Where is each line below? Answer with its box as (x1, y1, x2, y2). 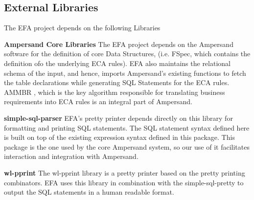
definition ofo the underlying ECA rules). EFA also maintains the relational (4, 58, 231, 68)
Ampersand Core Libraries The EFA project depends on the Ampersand (4, 39, 233, 49)
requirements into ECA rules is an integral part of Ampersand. (4, 96, 192, 107)
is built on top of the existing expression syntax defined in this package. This (4, 132, 235, 142)
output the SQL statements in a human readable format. (4, 187, 174, 197)
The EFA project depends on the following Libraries (4, 22, 161, 33)
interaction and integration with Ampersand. (4, 151, 139, 161)
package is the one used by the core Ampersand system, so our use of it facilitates (4, 141, 250, 152)
